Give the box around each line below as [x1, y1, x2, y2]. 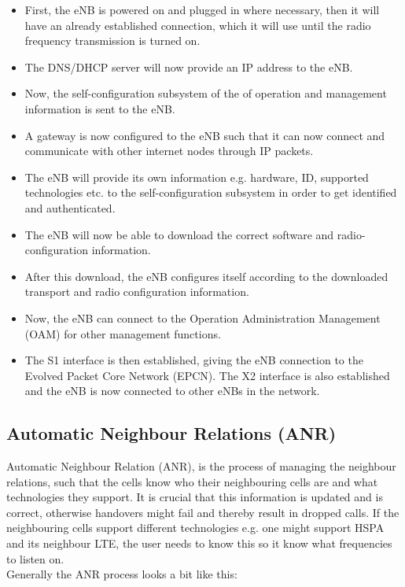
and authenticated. [24, 199, 116, 216]
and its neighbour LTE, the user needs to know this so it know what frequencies [6, 535, 392, 552]
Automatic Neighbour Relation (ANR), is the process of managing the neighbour [6, 458, 396, 474]
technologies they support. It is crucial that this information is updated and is [6, 489, 383, 505]
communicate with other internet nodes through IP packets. [24, 142, 314, 159]
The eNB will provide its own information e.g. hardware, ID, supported [24, 168, 369, 185]
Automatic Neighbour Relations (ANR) [6, 421, 337, 445]
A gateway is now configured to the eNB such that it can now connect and [24, 127, 385, 143]
